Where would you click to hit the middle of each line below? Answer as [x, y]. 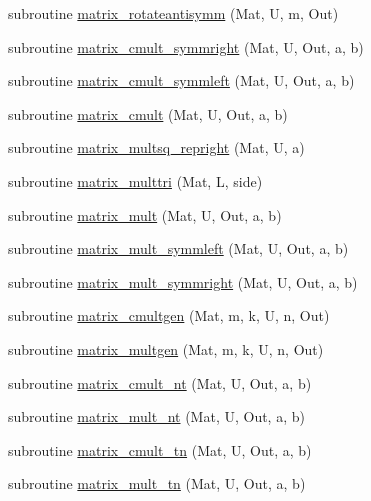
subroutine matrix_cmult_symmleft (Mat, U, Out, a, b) [181, 80]
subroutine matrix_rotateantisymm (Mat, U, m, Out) [173, 13]
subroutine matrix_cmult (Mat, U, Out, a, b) [148, 113]
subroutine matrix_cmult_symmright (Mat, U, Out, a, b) [186, 46]
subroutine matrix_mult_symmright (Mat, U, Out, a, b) [183, 281]
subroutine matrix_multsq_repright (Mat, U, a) [156, 147]
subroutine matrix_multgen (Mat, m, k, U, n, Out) [166, 348]
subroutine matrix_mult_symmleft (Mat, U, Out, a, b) [178, 248]
